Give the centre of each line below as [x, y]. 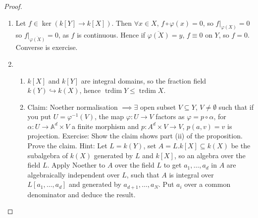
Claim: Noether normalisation [73, 107]
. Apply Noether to [76, 165]
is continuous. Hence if [111, 35]
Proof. [13, 6]
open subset [158, 107]
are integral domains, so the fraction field [144, 80]
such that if [236, 107]
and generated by [95, 184]
